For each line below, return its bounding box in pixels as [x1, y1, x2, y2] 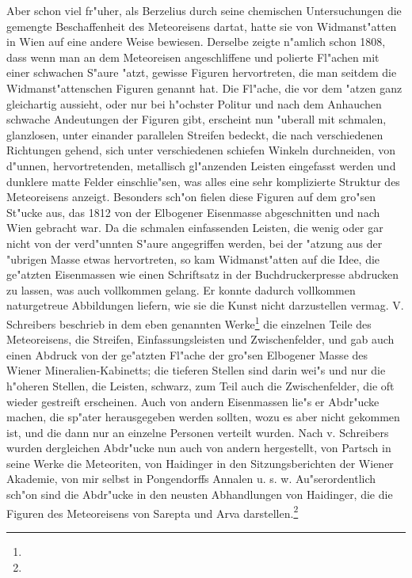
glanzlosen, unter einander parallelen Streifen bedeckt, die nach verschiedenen [6, 126, 383, 143]
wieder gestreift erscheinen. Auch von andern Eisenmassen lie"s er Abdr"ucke [6, 393, 380, 409]
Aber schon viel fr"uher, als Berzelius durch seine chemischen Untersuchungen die [6, 2, 402, 18]
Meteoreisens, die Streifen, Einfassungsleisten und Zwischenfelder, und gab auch [6, 331, 395, 348]
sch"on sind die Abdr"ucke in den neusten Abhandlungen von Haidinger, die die [6, 486, 393, 503]
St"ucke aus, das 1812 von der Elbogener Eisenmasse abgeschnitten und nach [6, 203, 380, 220]
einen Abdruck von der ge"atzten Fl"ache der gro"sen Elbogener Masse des [6, 346, 368, 363]
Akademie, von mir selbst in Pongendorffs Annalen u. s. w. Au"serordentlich [6, 470, 376, 487]
